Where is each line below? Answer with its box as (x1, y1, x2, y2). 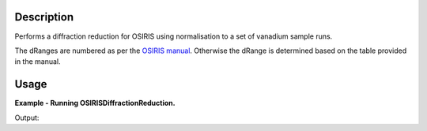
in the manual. (14, 57, 61, 66)
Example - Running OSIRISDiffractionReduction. (14, 99, 176, 108)
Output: (14, 113, 40, 122)
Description (14, 10, 74, 24)
